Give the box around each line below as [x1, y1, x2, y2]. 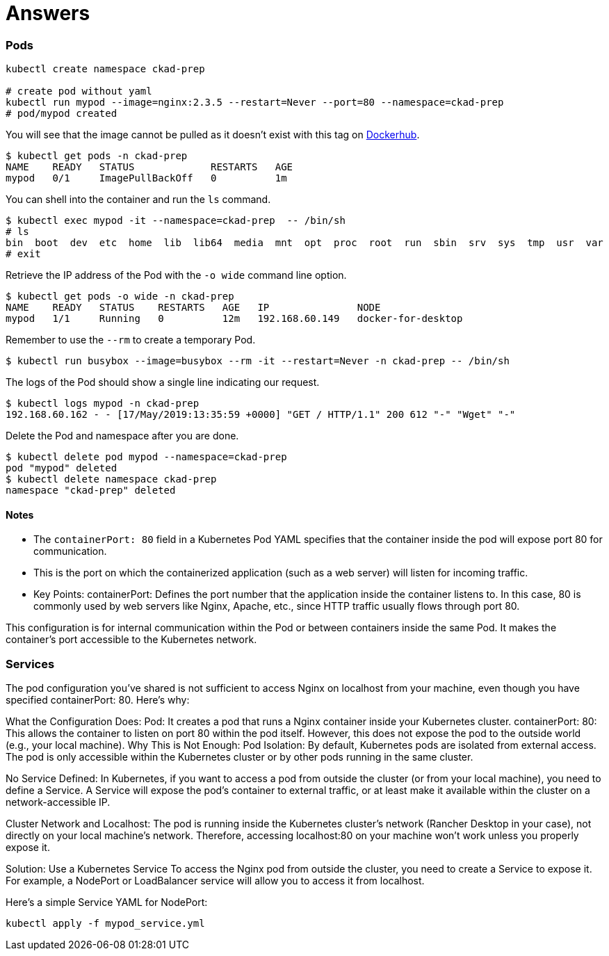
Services [6, 656, 55, 671]
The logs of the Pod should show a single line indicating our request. [6, 376, 320, 389]
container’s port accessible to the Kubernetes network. [6, 633, 257, 646]
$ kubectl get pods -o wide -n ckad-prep [6, 291, 234, 302]
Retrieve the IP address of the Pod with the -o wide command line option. [6, 269, 347, 282]
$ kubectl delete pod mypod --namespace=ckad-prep [6, 451, 287, 463]
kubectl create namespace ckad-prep [6, 63, 205, 75]
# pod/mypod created [6, 108, 117, 120]
